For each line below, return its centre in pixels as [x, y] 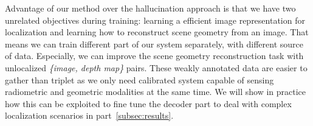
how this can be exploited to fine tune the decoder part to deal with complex [148, 103]
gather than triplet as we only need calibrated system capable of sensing [139, 79]
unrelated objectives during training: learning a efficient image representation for [155, 20]
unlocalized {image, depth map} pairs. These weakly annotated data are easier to [156, 67]
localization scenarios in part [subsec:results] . [89, 115]
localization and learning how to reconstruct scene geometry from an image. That [157, 32]
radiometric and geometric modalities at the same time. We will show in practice [155, 92]
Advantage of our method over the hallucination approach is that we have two [150, 8]
